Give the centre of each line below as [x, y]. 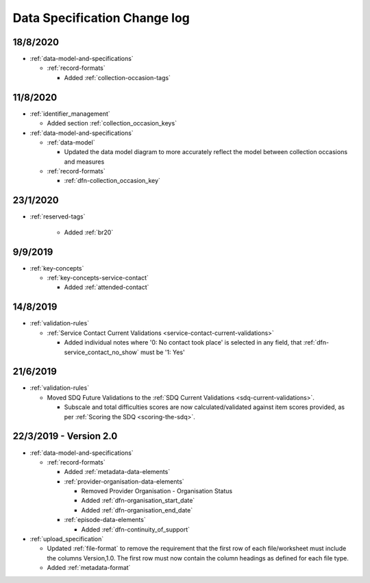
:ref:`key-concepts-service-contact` [98, 278]
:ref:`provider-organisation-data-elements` [124, 481]
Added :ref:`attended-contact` [107, 287]
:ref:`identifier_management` [70, 114]
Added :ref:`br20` [89, 232]
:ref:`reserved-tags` [58, 216]
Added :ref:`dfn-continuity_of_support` [136, 529]
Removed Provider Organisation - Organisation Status [157, 491]
